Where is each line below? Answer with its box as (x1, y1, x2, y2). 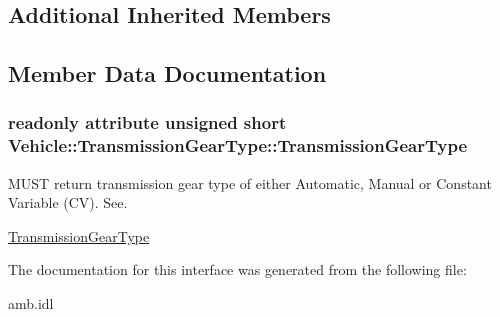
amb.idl (8, 293, 54, 314)
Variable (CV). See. (8, 192, 128, 213)
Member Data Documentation (8, 58, 327, 89)
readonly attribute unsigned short (8, 110, 287, 135)
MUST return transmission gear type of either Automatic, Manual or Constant (8, 172, 492, 193)
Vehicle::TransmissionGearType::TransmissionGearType (8, 133, 468, 158)
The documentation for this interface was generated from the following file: (8, 259, 467, 280)
